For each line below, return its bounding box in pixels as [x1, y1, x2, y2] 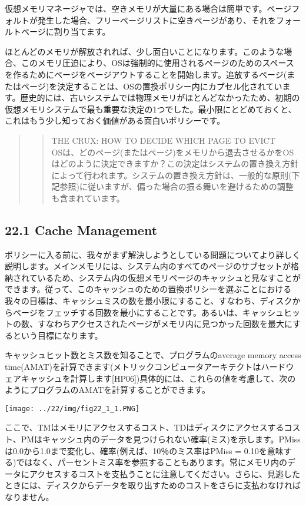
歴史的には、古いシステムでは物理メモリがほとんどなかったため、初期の [20, 91, 300, 104]
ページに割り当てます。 [21, 25, 111, 38]
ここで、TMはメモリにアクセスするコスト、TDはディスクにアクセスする [5, 421, 284, 434]
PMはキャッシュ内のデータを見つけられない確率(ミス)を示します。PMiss [21, 433, 301, 445]
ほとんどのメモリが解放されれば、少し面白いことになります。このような [5, 45, 284, 57]
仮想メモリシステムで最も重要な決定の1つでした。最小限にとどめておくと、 [5, 102, 297, 115]
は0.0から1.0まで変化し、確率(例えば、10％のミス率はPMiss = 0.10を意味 [5, 444, 284, 457]
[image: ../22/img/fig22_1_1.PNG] [5, 404, 140, 413]
